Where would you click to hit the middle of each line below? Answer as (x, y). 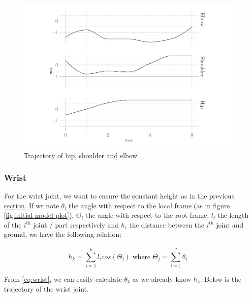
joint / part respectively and (76, 224)
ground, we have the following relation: (63, 234)
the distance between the (167, 224)
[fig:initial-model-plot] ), (39, 215)
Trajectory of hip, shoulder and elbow (80, 155)
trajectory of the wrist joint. (47, 288)
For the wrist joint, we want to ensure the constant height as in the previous (119, 195)
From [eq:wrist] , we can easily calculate (63, 279)
